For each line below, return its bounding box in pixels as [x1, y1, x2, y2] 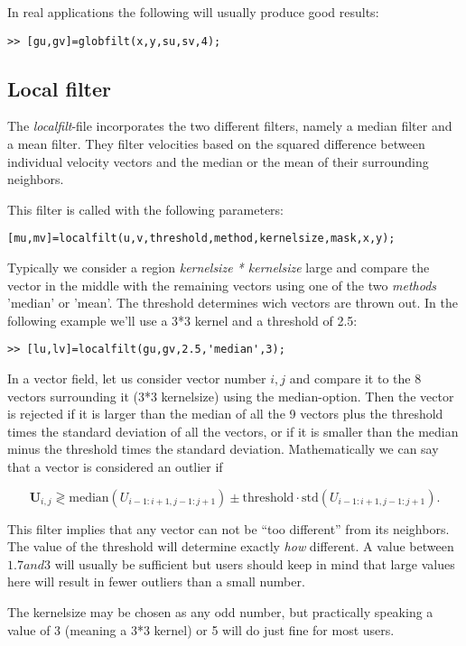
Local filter [7, 74, 112, 102]
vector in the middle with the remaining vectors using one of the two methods [7, 275, 437, 294]
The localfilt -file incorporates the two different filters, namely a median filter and [7, 116, 452, 135]
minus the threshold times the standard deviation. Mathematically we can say [7, 439, 439, 458]
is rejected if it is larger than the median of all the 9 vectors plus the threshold [7, 404, 443, 423]
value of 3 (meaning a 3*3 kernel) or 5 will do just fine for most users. [7, 620, 395, 639]
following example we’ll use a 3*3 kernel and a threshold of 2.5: [7, 310, 358, 329]
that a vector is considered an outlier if [7, 457, 223, 476]
